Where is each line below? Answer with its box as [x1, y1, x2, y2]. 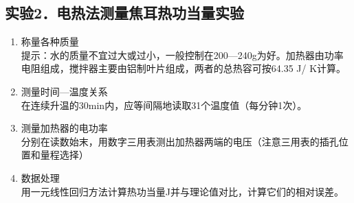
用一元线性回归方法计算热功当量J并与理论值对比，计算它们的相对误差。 [21, 184, 344, 198]
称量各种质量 [21, 34, 79, 49]
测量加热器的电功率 [21, 121, 108, 135]
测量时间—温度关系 [21, 84, 108, 98]
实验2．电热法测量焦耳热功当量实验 [5, 2, 245, 23]
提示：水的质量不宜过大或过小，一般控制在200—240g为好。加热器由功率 [21, 47, 344, 62]
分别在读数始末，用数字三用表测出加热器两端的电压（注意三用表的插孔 [21, 134, 339, 148]
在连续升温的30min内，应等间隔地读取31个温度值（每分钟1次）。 [21, 97, 307, 112]
